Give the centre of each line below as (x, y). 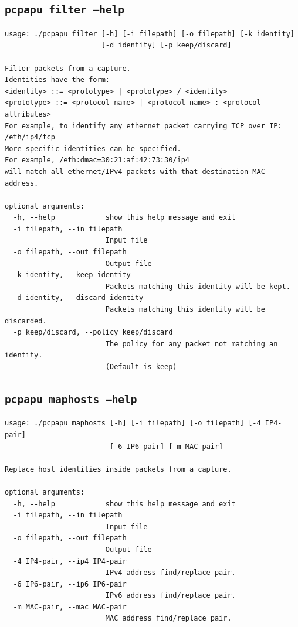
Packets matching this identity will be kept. (198, 286)
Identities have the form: (57, 80)
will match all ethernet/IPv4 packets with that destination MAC (135, 171)
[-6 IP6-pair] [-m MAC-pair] (166, 446)
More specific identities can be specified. (93, 149)
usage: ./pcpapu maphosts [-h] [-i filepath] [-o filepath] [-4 (133, 423)
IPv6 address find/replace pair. (170, 596)
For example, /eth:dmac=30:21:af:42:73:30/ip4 (97, 160)
